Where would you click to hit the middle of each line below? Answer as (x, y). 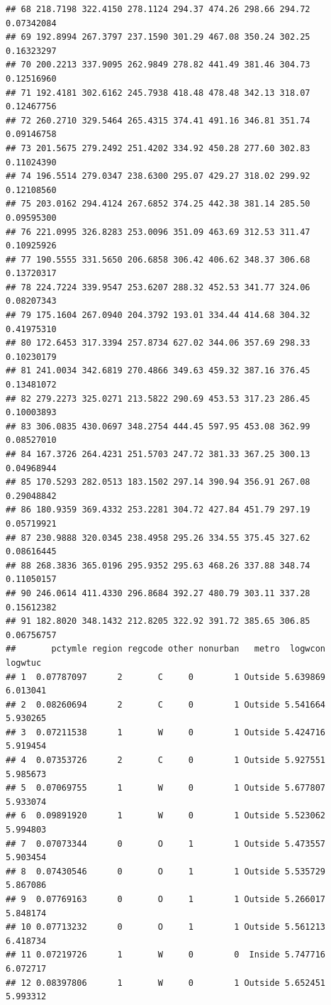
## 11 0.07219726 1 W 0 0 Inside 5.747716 (166, 955)
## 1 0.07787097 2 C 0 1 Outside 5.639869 (166, 677)
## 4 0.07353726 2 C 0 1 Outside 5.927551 (166, 760)
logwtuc (24, 663)
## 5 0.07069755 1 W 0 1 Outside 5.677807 (166, 788)
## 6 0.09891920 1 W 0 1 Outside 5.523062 (166, 816)
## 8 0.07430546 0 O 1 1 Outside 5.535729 (166, 871)
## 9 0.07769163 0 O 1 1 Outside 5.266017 (166, 899)
